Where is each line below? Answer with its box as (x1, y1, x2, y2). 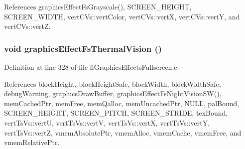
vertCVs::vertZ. (4, 21, 51, 31)
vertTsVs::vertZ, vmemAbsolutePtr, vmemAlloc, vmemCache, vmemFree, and (4, 127, 242, 138)
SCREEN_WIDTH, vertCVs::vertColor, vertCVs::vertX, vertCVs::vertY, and (4, 11, 240, 21)
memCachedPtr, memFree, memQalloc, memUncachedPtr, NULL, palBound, (4, 98, 240, 108)
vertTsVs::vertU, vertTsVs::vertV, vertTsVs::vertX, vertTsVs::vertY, (4, 117, 210, 128)
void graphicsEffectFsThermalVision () (4, 42, 162, 54)
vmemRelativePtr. (4, 137, 60, 148)
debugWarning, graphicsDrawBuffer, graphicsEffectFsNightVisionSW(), (4, 88, 222, 99)
